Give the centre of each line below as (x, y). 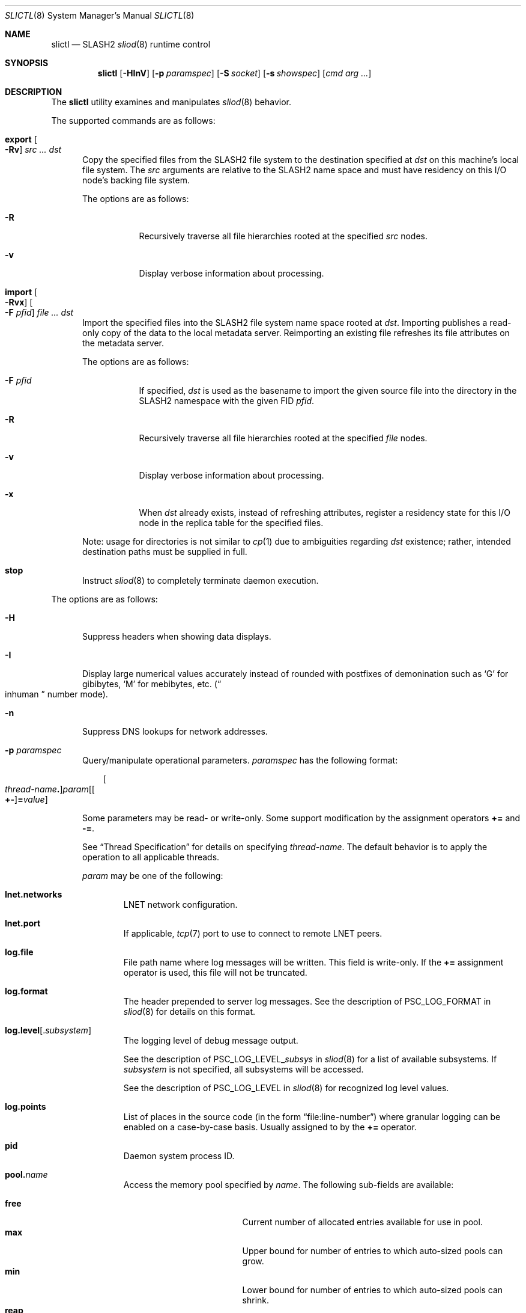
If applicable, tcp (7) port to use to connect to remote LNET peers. (253, 933)
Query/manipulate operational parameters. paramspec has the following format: (240, 760)
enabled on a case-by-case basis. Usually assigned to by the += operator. (270, 1127)
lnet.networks (34, 894)
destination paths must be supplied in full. (165, 552)
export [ (21, 139)
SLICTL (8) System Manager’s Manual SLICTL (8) (100, 15)
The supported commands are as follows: (133, 121)
